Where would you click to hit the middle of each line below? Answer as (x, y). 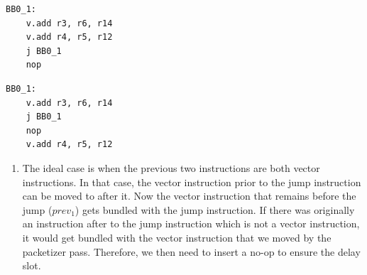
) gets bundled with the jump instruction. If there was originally (215, 209)
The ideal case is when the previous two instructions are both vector (171, 167)
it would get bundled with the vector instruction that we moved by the (177, 237)
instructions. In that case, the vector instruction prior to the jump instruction (192, 182)
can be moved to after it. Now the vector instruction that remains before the (189, 196)
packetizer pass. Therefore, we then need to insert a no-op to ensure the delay (191, 251)
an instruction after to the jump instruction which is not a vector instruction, (191, 223)
